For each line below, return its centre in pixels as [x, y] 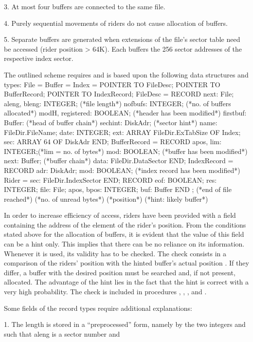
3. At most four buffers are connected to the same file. [85, 6]
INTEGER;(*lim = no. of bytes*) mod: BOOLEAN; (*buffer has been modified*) [126, 151]
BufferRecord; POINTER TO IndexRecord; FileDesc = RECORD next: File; [119, 94]
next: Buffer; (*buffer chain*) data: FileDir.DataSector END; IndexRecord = [119, 161]
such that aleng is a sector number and [62, 333]
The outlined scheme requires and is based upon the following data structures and [126, 74]
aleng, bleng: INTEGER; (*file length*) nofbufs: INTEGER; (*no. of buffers [117, 103]
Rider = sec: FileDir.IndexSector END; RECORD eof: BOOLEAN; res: [110, 180]
